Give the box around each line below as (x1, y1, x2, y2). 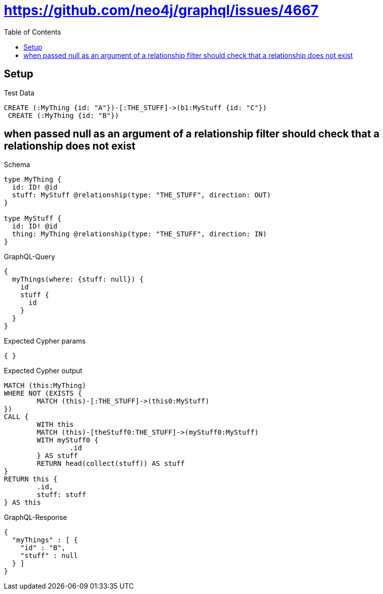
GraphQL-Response (4, 513, 67, 522)
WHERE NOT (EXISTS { (4, 389, 82, 398)
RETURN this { (4, 475, 57, 483)
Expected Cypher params (4, 337, 86, 345)
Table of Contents (4, 27, 61, 36)
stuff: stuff (37, 491, 86, 499)
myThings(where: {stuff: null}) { (12, 275, 144, 284)
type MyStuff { (4, 214, 62, 223)
